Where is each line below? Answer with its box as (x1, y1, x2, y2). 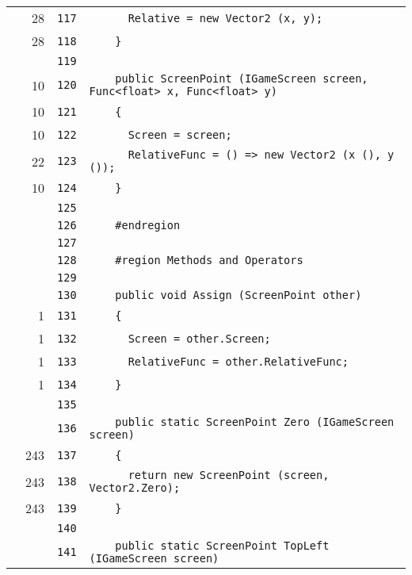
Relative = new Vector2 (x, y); (128, 11, 323, 25)
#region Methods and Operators (115, 254, 303, 266)
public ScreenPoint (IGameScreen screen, (115, 72, 368, 85)
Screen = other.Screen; (128, 332, 271, 345)
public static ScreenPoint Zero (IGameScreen (115, 416, 395, 428)
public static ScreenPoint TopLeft (115, 539, 330, 552)
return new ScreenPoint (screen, (128, 469, 330, 481)
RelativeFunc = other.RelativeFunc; (128, 355, 349, 368)
